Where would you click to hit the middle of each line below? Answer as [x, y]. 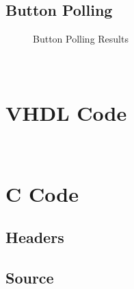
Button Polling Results [81, 39]
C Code [42, 193]
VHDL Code [66, 113]
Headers [35, 237]
